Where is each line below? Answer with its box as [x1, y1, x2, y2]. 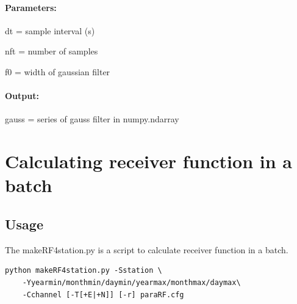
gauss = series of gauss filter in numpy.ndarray [5, 113, 179, 125]
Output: [5, 89, 39, 102]
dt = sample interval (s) [5, 24, 95, 37]
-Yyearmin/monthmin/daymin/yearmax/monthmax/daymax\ [22, 278, 241, 287]
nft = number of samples [5, 45, 98, 57]
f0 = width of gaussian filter [5, 65, 110, 78]
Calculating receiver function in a [5, 149, 292, 174]
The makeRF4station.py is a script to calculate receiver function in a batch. [5, 243, 288, 256]
